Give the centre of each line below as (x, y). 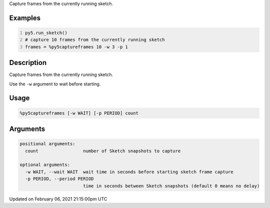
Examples (25, 18)
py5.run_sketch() (46, 33)
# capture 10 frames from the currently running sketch (95, 40)
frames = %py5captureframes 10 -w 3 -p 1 (77, 47)
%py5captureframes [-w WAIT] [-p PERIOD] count (79, 113)
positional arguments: (47, 144)
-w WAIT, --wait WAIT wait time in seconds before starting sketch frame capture (129, 172)
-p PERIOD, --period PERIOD (59, 179)
